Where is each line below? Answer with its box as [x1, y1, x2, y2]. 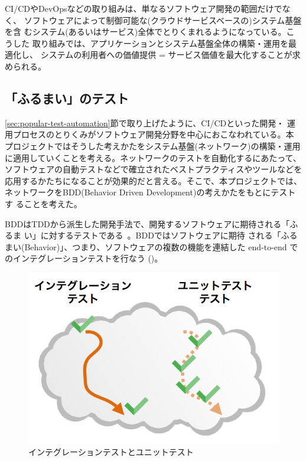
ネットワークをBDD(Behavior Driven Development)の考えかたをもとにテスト [5, 186, 296, 198]
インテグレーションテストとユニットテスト [28, 445, 194, 457]
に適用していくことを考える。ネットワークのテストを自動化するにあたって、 [5, 151, 301, 164]
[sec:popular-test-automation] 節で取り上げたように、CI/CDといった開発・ [5, 116, 285, 129]
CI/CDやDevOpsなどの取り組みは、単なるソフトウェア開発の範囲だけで [5, 2, 282, 14]
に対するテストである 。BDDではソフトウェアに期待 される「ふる [40, 229, 298, 241]
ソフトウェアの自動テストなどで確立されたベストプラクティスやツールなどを [5, 163, 302, 175]
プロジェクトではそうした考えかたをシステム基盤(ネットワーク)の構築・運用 [5, 139, 301, 152]
